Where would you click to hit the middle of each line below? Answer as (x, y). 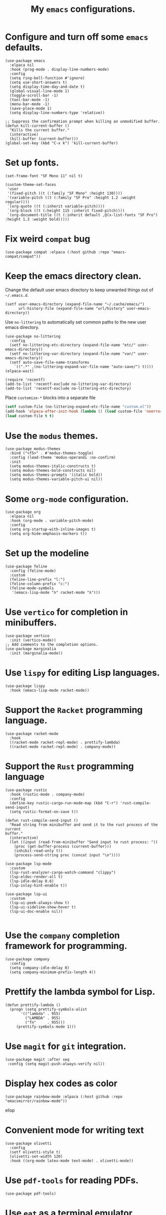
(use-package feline (26, 567)
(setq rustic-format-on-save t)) (44, 812)
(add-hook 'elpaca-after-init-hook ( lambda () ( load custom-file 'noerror (84, 411)
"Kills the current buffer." (40, 130)
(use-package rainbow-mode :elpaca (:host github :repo (64, 1097)
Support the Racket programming (74, 710)
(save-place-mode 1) (31, 108)
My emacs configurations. (83, 9)
